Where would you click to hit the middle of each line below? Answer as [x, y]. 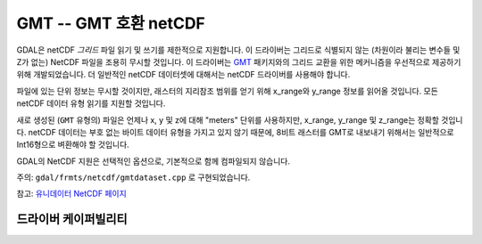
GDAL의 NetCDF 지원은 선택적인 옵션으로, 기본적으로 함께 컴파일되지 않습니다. [153, 161]
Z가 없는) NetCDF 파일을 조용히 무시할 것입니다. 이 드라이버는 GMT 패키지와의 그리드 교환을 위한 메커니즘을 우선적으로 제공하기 [239, 61]
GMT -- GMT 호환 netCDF [111, 23]
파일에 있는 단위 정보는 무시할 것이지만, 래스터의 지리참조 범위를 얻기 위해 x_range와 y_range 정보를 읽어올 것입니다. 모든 [228, 91]
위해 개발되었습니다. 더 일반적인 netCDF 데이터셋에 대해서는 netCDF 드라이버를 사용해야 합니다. [183, 75]
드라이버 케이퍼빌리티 [72, 220]
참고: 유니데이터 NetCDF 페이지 [71, 194]
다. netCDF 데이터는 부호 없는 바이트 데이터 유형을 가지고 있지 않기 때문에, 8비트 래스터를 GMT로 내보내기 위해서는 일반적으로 [235, 132]
